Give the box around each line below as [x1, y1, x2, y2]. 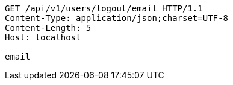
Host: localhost [5, 33, 81, 42]
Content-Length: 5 [5, 23, 92, 33]
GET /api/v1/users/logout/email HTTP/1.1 [5, 4, 203, 13]
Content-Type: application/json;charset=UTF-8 [5, 13, 228, 23]
